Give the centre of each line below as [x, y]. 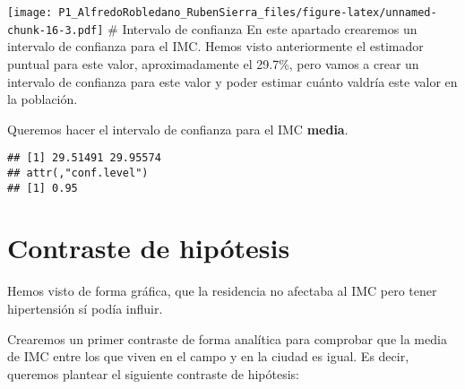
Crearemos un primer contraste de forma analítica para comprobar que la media [227, 338]
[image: [30, 13]
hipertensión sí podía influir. [85, 308]
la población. [43, 99]
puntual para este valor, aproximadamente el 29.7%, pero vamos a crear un [213, 63]
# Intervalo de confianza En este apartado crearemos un [263, 28]
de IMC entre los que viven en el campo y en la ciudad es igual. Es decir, [208, 356]
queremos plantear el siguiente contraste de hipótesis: [153, 373]
